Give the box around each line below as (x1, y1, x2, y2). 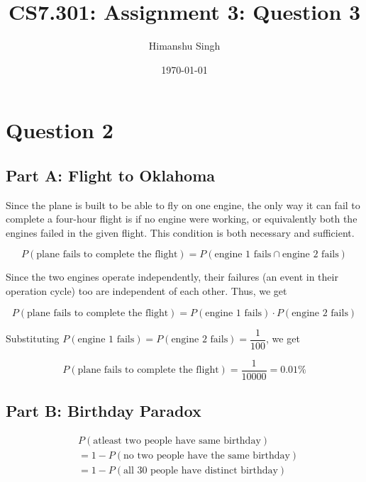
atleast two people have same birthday (93, 436, 261, 447)
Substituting (6, 331, 60, 346)
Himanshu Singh (148, 38, 221, 53)
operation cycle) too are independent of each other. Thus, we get (6, 284, 287, 298)
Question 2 (6, 116, 113, 145)
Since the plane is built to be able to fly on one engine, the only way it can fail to (6, 197, 360, 212)
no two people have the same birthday (123, 451, 290, 461)
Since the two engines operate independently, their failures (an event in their (6, 269, 338, 284)
